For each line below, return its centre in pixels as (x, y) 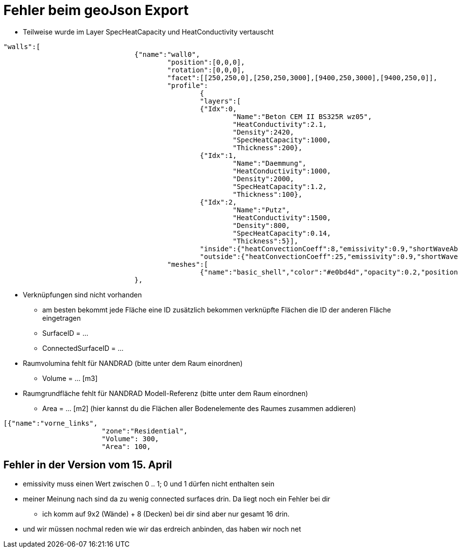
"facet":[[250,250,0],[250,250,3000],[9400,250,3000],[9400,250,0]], (302, 78)
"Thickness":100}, (268, 194)
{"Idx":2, (218, 202)
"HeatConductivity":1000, (282, 171)
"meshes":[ (188, 264)
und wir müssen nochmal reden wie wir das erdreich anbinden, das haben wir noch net (162, 529)
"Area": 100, (126, 446)
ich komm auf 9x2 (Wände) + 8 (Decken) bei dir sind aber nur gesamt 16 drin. (166, 514)
